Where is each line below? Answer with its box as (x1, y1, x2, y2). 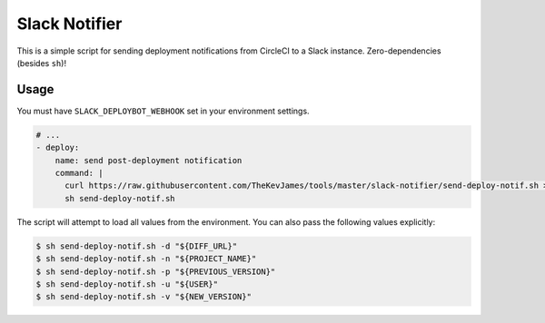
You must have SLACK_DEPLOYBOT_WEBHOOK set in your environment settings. (16, 105, 310, 116)
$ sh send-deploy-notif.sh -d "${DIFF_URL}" (35, 240, 238, 251)
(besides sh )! (16, 57, 67, 68)
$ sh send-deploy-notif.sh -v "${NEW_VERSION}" (35, 291, 252, 302)
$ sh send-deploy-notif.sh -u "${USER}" (35, 279, 218, 289)
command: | (54, 168, 104, 178)
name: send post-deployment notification (54, 155, 243, 165)
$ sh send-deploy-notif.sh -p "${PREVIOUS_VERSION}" (35, 266, 276, 277)
